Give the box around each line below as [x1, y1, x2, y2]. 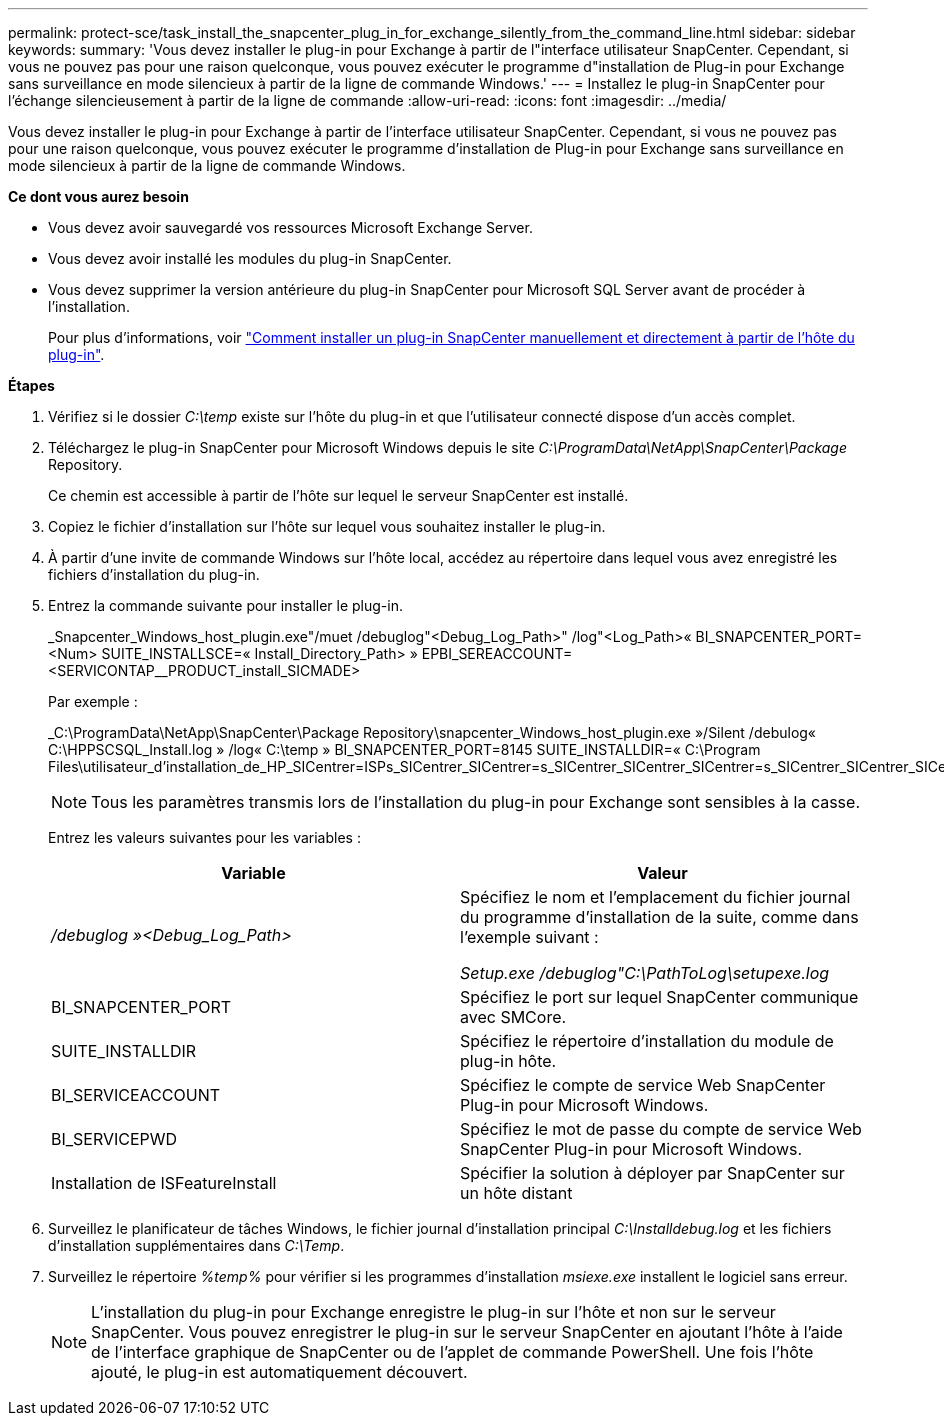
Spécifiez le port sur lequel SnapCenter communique [460, 987, 859, 1007]
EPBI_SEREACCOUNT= [421, 645, 573, 662]
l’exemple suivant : [460, 927, 599, 947]
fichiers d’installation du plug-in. [48, 566, 260, 583]
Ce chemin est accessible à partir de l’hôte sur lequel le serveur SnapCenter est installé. [48, 487, 629, 504]
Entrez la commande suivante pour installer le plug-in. [48, 597, 403, 614]
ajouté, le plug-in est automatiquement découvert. [91, 1362, 468, 1382]
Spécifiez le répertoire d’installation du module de [460, 1031, 834, 1051]
